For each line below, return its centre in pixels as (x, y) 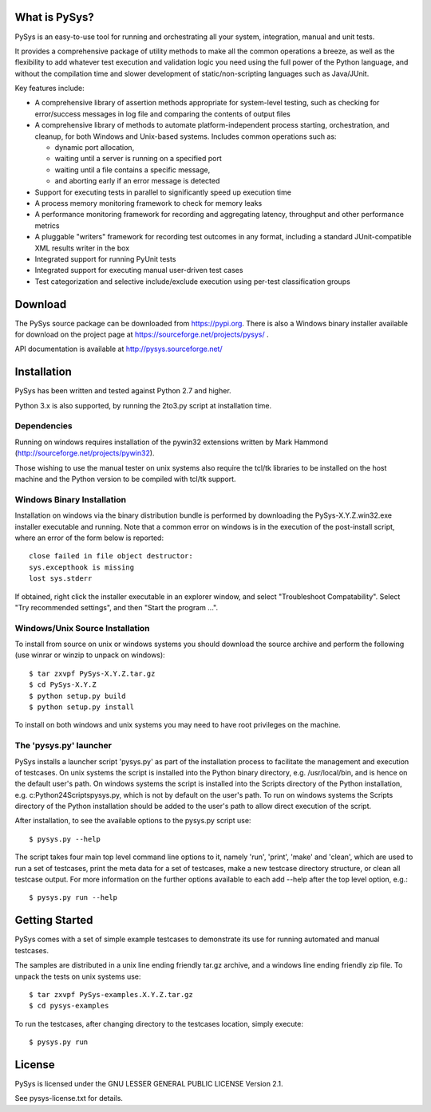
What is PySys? (55, 17)
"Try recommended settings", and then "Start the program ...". (117, 607)
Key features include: (49, 89)
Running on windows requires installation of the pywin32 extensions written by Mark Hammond (172, 442)
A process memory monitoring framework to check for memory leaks (148, 203)
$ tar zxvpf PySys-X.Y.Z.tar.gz (92, 673)
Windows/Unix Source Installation (83, 628)
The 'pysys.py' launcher (63, 746)
